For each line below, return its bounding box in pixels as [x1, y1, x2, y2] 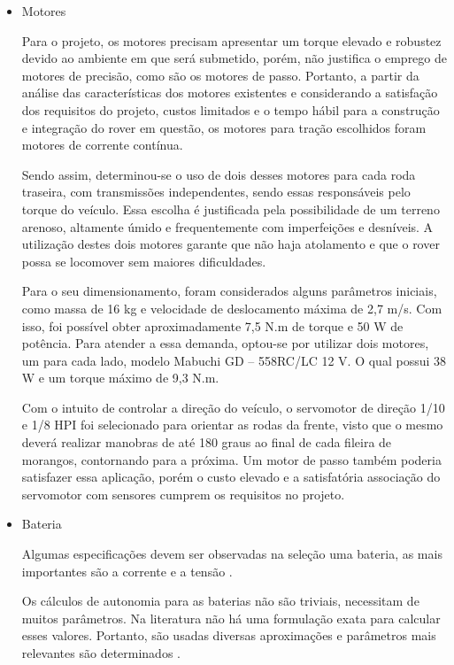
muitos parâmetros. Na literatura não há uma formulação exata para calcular [21, 608, 441, 627]
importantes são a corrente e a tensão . [21, 561, 233, 580]
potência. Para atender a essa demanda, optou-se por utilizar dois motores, [21, 334, 429, 352]
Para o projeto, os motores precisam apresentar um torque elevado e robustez [21, 31, 442, 50]
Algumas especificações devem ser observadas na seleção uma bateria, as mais [21, 545, 442, 563]
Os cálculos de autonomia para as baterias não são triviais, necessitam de [21, 592, 419, 610]
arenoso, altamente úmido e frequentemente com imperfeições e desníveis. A [21, 217, 434, 236]
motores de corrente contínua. [21, 135, 183, 154]
